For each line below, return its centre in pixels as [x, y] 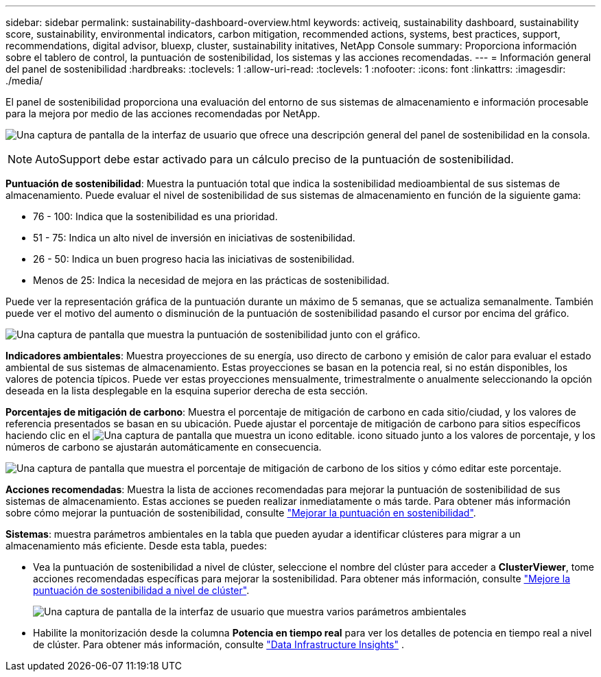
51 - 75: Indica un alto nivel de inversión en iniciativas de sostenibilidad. [194, 238]
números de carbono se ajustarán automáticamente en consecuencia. [164, 447]
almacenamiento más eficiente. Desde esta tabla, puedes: [136, 546]
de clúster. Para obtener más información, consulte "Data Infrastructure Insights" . [219, 644]
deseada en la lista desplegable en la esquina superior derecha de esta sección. [187, 391]
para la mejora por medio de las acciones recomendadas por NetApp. [163, 114]
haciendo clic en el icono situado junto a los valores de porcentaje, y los [300, 435]
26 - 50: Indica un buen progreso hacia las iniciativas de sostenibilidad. [194, 259]
